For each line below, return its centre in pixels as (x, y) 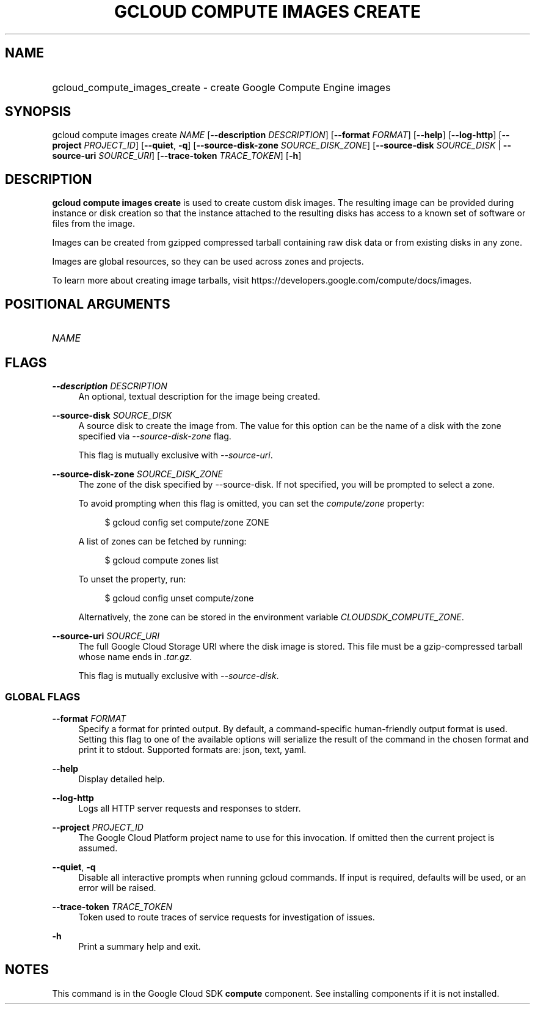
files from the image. (93, 224)
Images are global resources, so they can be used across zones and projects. (208, 262)
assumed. (98, 848)
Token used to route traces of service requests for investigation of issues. (227, 917)
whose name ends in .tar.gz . (135, 656)
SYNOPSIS (38, 112)
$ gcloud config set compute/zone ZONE (187, 522)
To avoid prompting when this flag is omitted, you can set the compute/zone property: (251, 503)
